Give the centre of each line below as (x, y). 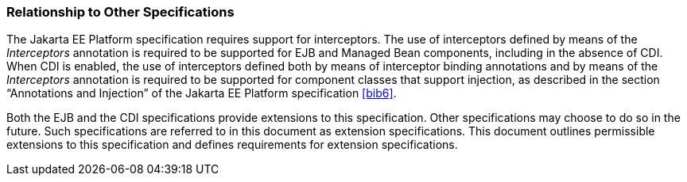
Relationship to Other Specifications (120, 12)
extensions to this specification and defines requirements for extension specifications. (232, 145)
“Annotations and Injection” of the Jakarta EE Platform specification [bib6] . (202, 93)
